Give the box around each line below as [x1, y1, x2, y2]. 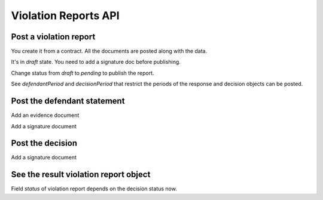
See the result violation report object [11, 170, 151, 180]
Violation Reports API [11, 9, 120, 22]
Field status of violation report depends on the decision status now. [11, 185, 178, 192]
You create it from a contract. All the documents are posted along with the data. [11, 48, 208, 55]
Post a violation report [11, 32, 96, 42]
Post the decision [11, 138, 78, 149]
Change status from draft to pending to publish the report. [11, 69, 155, 76]
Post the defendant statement [11, 96, 125, 106]
